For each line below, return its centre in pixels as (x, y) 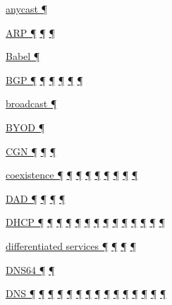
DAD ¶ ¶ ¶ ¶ (36, 198)
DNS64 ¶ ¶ (30, 269)
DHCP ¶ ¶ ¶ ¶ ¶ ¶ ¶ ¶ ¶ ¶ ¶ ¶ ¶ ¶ (86, 222)
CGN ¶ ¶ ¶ (31, 151)
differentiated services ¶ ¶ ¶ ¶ (71, 245)
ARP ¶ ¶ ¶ (31, 32)
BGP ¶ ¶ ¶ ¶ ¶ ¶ (44, 79)
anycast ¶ (27, 8)
